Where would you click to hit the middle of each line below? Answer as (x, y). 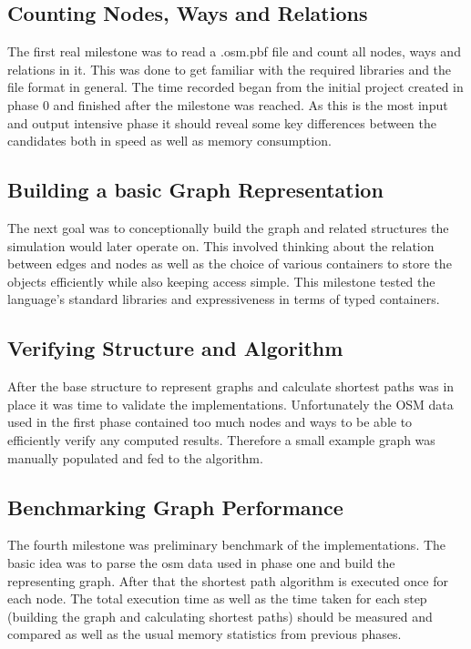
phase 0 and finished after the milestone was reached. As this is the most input (228, 104)
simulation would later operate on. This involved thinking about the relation (221, 245)
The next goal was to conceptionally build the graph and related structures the (228, 227)
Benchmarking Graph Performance (175, 507)
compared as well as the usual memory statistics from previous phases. (205, 634)
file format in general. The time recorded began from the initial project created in (235, 87)
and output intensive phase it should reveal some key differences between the (222, 122)
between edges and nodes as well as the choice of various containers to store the (230, 264)
